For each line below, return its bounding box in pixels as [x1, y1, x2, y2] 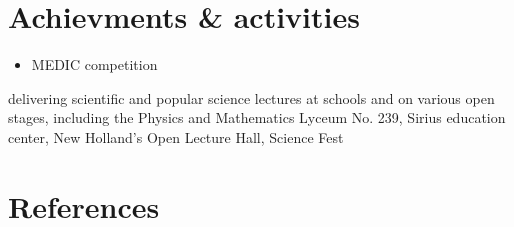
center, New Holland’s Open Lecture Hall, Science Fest [8, 126, 344, 147]
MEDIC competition [31, 54, 158, 75]
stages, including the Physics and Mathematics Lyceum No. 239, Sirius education [8, 107, 506, 128]
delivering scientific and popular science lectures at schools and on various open [8, 87, 495, 108]
